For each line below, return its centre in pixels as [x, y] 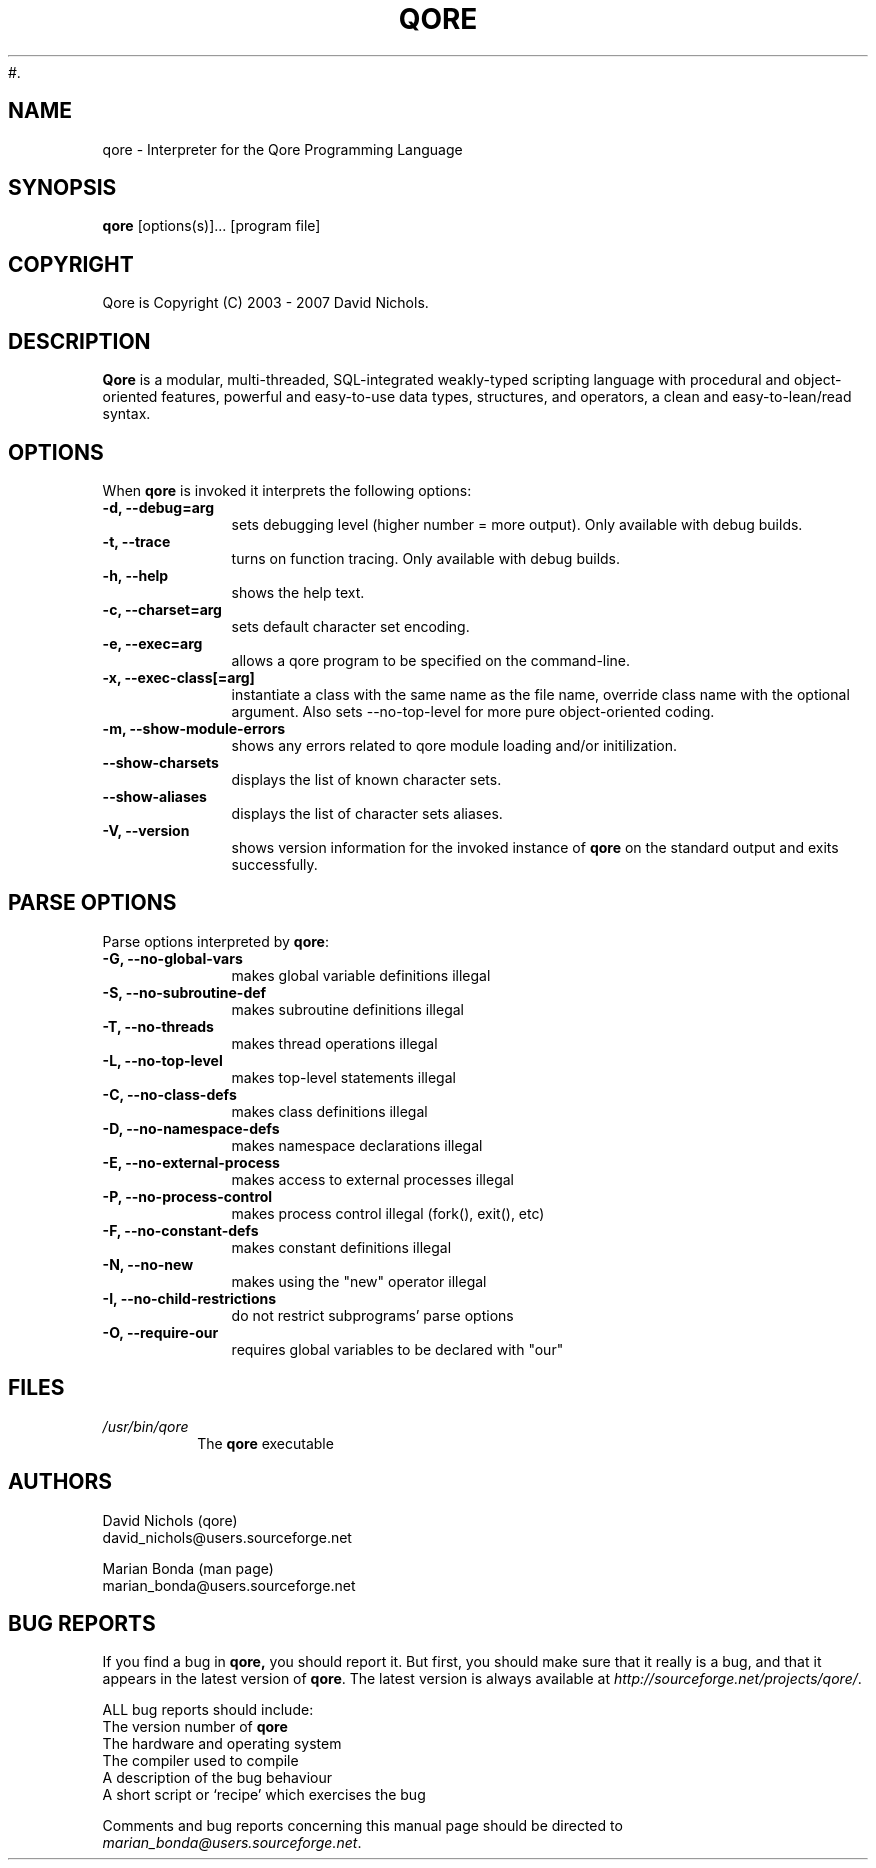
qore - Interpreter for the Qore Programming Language [282, 149]
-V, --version [146, 830]
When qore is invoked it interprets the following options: [287, 490]
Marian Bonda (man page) [188, 1568]
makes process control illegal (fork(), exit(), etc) [388, 1213]
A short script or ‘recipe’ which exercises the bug [264, 1795]
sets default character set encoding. [350, 626]
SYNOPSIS [62, 188]
